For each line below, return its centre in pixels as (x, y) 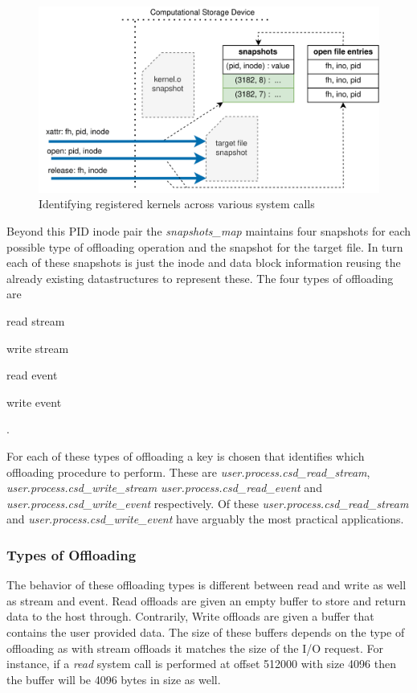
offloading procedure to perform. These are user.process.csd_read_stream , (188, 472)
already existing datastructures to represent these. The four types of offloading (200, 278)
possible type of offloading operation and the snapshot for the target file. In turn (205, 246)
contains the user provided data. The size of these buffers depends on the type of (206, 631)
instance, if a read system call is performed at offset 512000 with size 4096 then (201, 664)
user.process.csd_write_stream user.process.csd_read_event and (164, 488)
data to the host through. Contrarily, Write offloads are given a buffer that (190, 616)
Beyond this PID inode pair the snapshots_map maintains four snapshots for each (209, 231)
